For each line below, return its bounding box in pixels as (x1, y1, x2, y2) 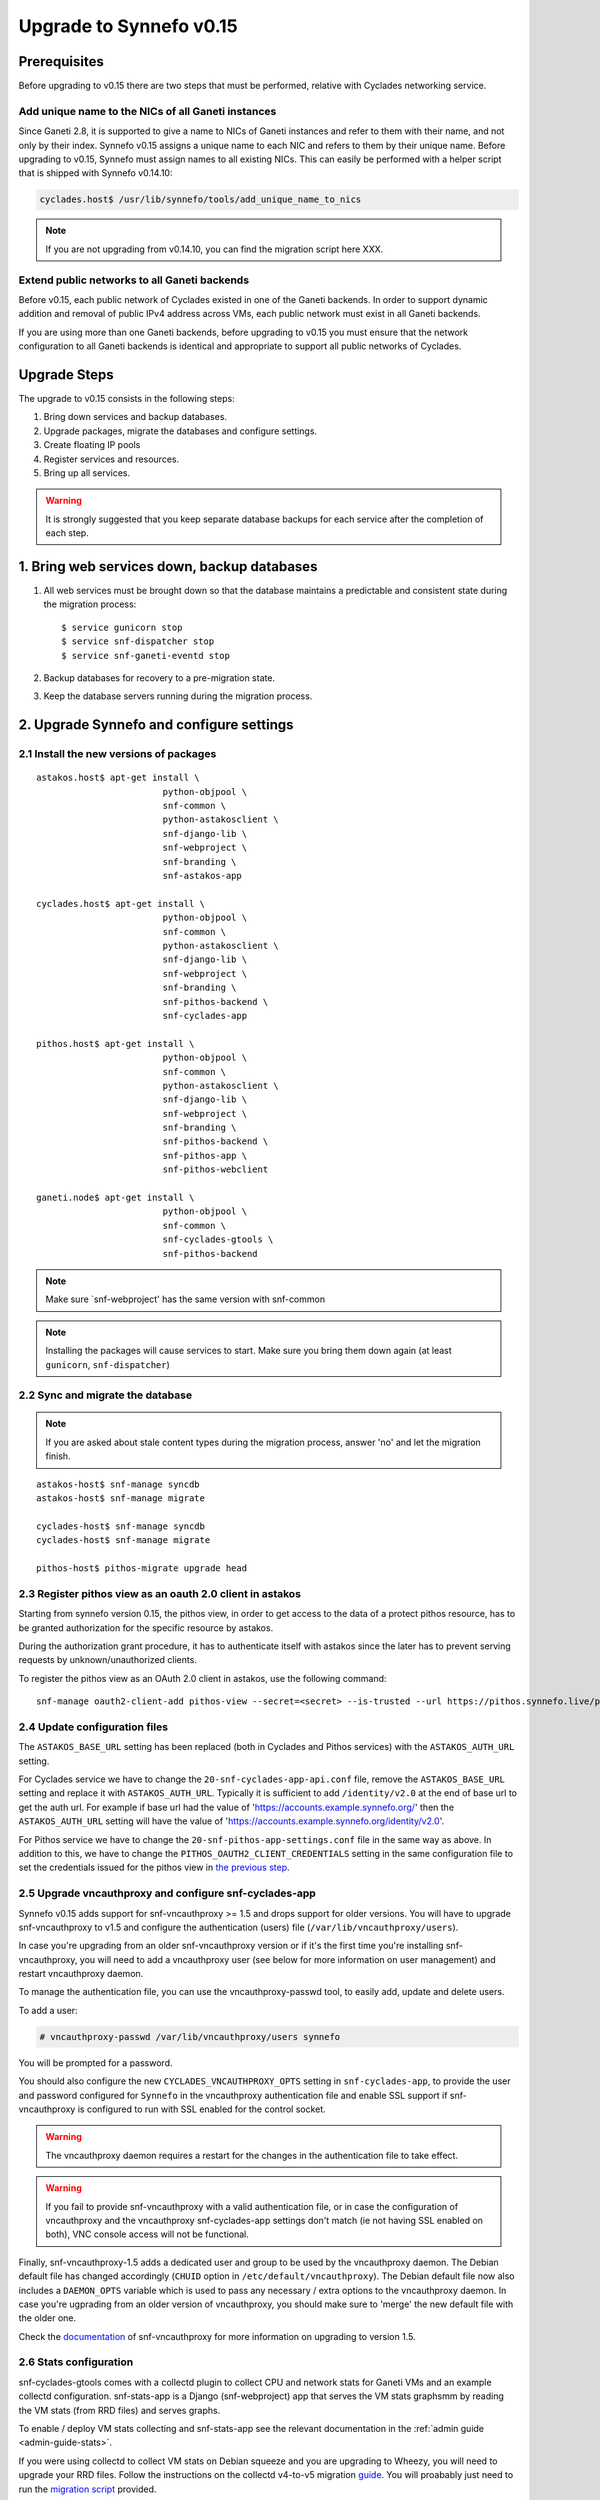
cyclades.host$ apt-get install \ (36, 898, 205, 909)
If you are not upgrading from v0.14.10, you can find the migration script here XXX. (45, 243, 384, 255)
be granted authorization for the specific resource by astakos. (18, 1621, 274, 1634)
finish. (45, 1450, 71, 1462)
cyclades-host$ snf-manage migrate (36, 1535, 211, 1546)
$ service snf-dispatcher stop (61, 636, 215, 647)
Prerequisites (18, 53, 104, 70)
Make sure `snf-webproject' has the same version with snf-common (45, 1293, 325, 1305)
